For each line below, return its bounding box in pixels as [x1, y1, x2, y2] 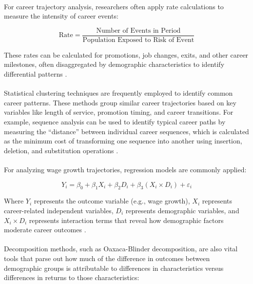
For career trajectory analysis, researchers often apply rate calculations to [4, 1, 224, 11]
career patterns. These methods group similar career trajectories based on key [4, 97, 236, 107]
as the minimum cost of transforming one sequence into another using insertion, [4, 136, 242, 146]
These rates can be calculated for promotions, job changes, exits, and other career [4, 49, 249, 60]
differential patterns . [4, 69, 67, 79]
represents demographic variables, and [125, 205, 239, 215]
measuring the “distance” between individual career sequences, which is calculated [4, 126, 249, 136]
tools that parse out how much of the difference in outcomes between [4, 253, 210, 263]
